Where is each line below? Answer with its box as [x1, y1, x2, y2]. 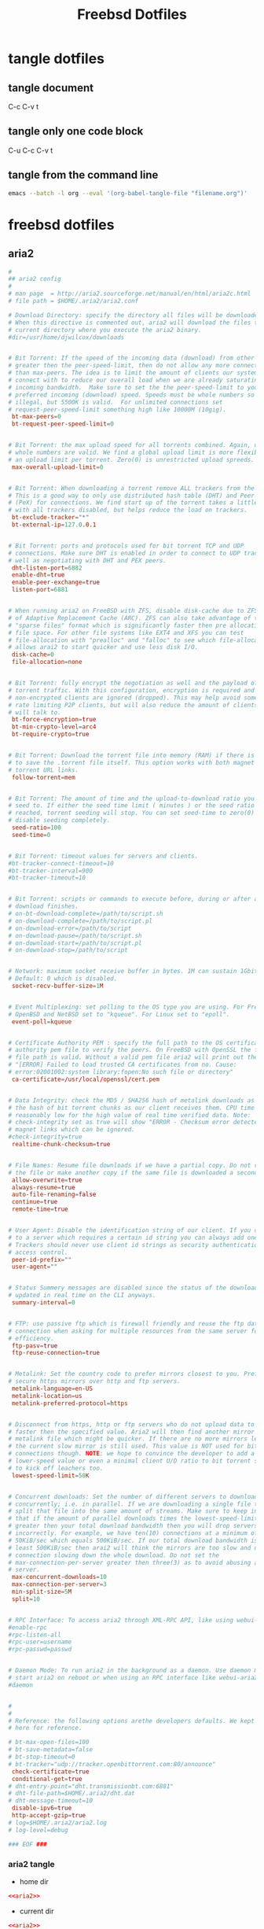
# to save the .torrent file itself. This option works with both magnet [8, 758, 255, 766]
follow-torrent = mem [11, 773, 76, 781]
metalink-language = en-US [11, 1385, 93, 1392]
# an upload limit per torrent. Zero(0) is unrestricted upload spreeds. [8, 456, 255, 463]
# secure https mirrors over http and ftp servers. [8, 1378, 181, 1385]
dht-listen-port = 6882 [11, 564, 82, 572]
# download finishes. [8, 902, 79, 910]
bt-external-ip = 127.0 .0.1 [11, 521, 97, 529]
